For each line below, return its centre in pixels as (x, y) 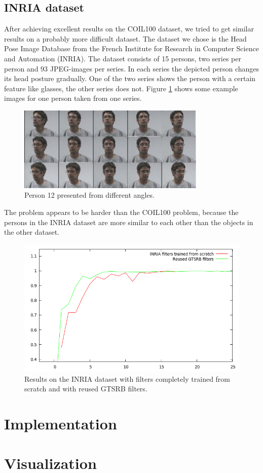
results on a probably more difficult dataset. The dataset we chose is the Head (125, 38)
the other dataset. (32, 232)
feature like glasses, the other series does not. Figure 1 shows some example (121, 88)
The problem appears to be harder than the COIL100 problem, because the (121, 212)
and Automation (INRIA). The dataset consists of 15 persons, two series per (123, 58)
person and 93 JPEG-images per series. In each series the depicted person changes (132, 68)
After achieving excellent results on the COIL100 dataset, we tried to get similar (129, 29)
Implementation (61, 423)
